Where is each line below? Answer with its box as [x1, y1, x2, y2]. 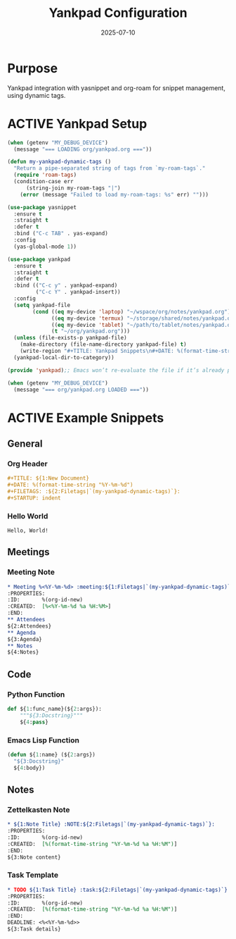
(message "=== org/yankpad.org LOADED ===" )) [13, 386, 150, 393]
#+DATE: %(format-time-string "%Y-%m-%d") [7, 481, 133, 489]
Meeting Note [7, 567, 55, 577]
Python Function [7, 689, 65, 699]
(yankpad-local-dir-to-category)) [13, 354, 114, 361]
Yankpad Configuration [48, 5, 188, 21]
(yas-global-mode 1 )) [13, 243, 77, 250]
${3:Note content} [7, 854, 61, 861]
